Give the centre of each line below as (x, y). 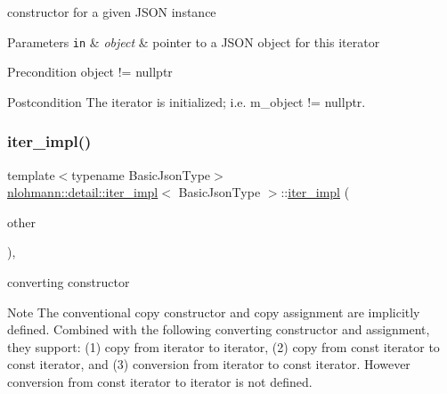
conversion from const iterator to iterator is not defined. (160, 382)
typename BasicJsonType (141, 174)
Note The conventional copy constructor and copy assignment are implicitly (214, 312)
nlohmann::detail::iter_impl (83, 192)
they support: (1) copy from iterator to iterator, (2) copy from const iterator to (223, 346)
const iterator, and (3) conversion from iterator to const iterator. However (209, 364)
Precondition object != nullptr (90, 72)
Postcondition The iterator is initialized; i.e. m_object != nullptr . (187, 101)
